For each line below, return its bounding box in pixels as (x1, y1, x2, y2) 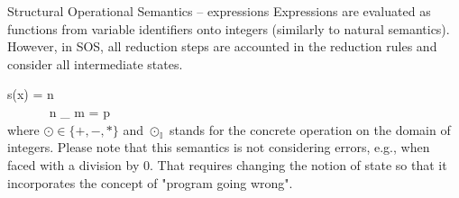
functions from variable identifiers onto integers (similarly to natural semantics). (7, 19, 450, 38)
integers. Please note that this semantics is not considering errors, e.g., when (7, 138, 430, 157)
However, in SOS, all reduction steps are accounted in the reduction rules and (7, 37, 437, 56)
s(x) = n (7, 85, 54, 103)
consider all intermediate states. (7, 54, 183, 73)
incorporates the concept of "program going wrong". (7, 173, 293, 192)
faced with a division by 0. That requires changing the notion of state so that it (7, 155, 447, 174)
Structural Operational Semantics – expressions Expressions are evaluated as (7, 2, 431, 20)
